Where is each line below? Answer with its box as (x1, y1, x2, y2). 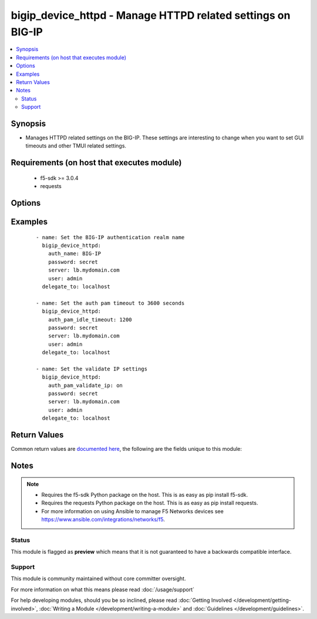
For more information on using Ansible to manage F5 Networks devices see (41, 507, 224, 514)
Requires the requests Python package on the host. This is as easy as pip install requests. (41, 500, 258, 507)
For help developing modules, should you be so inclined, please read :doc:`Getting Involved (11, 597, 232, 604)
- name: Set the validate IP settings (36, 365, 148, 372)
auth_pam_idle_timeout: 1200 (48, 316, 132, 323)
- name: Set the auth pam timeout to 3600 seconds (36, 300, 185, 306)
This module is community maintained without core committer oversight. (11, 575, 186, 582)
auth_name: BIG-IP (48, 250, 102, 257)
